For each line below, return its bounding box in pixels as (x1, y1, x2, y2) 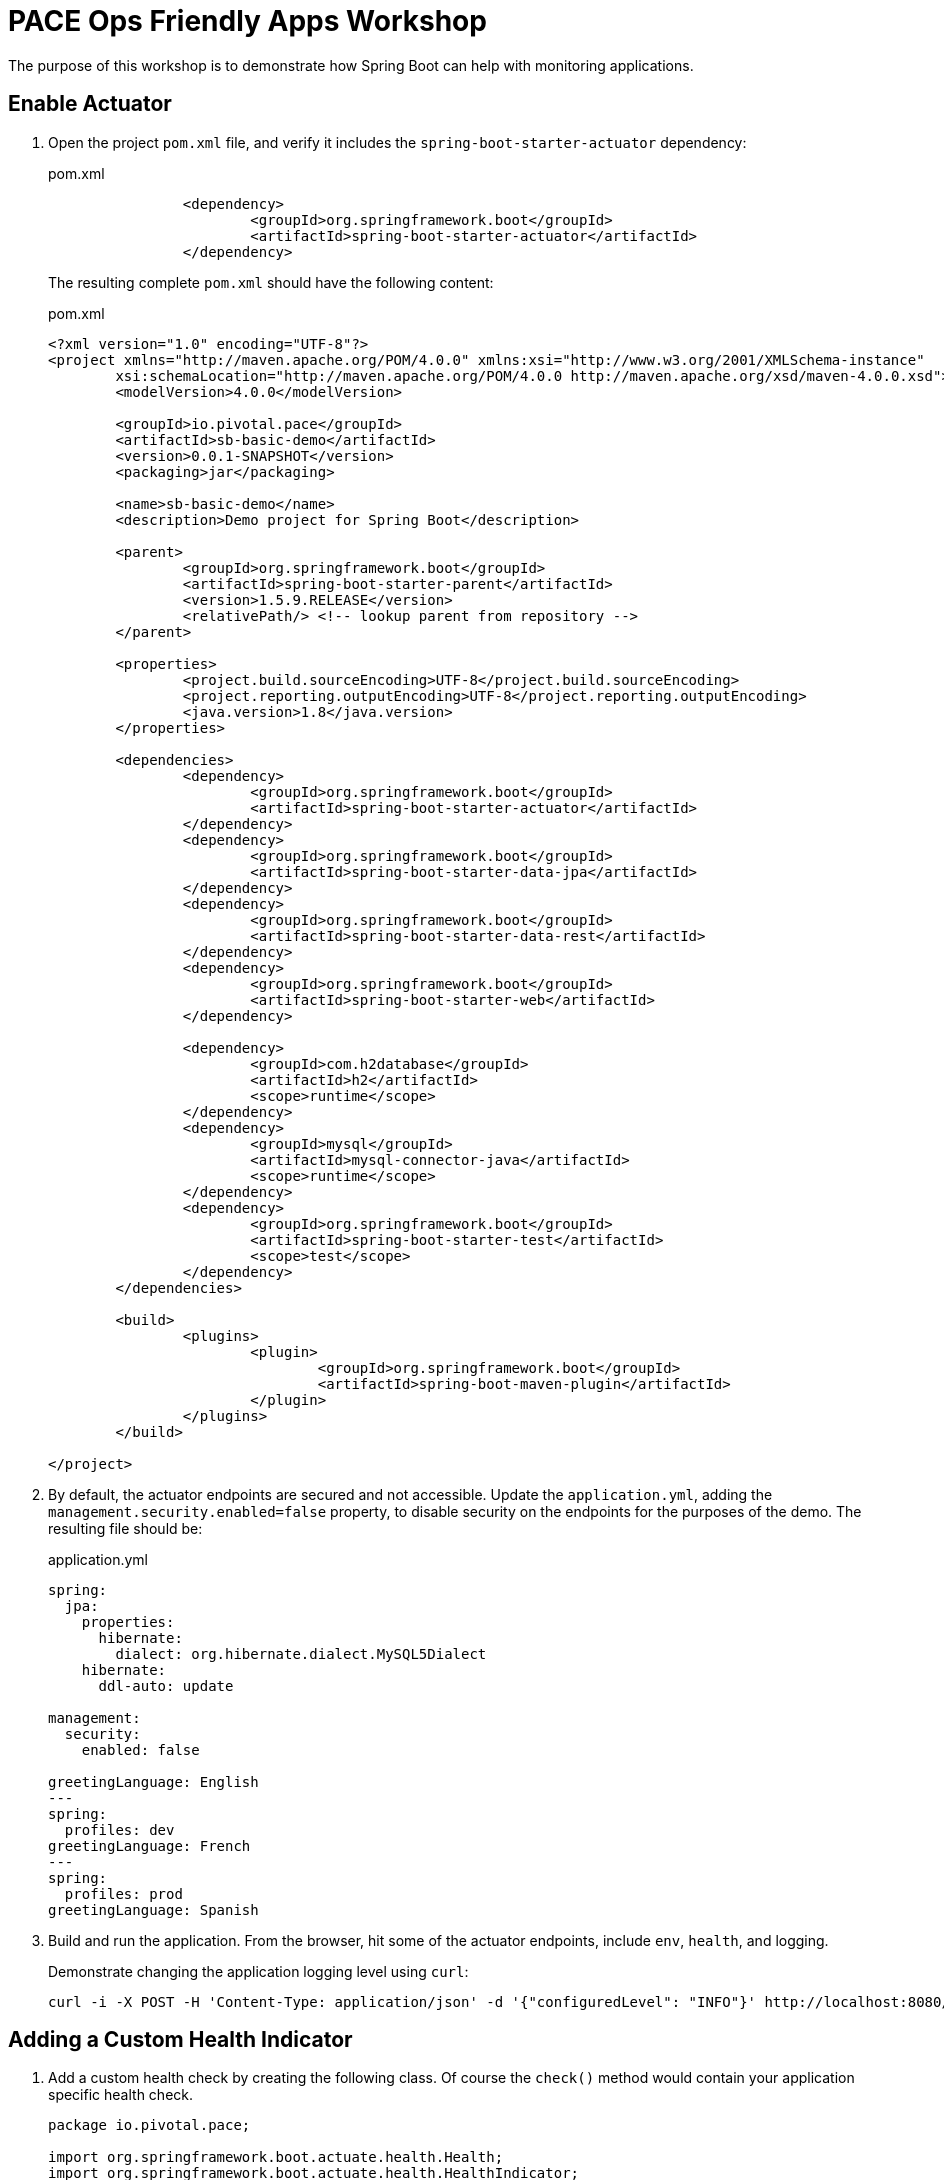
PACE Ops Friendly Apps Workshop (8, 4, 487, 38)
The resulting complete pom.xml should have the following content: (48, 273, 494, 291)
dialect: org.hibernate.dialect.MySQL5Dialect (115, 1645, 487, 1662)
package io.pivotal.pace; (48, 2117, 251, 2134)
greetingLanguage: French (48, 1837, 251, 1854)
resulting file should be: (48, 1519, 203, 1537)
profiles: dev (64, 1821, 175, 1838)
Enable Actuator (8, 91, 172, 117)
